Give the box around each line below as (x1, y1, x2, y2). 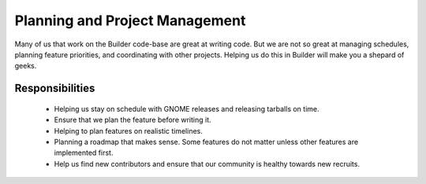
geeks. (14, 61, 37, 71)
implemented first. (54, 148, 114, 157)
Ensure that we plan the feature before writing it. (54, 115, 212, 125)
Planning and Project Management (14, 12, 246, 29)
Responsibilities (14, 82, 95, 95)
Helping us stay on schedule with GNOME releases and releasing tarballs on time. (54, 104, 319, 113)
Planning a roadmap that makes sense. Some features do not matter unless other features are (54, 137, 359, 146)
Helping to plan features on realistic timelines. (54, 126, 203, 135)
